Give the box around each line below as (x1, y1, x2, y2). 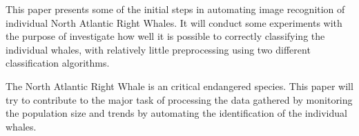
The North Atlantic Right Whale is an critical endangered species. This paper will (6, 78, 353, 93)
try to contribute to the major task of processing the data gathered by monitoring (6, 92, 353, 106)
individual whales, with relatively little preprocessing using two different (6, 42, 311, 56)
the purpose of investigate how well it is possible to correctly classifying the (6, 29, 325, 43)
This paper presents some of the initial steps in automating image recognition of (6, 2, 345, 16)
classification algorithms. (6, 56, 110, 70)
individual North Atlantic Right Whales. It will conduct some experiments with (6, 15, 342, 30)
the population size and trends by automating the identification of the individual (6, 106, 347, 120)
